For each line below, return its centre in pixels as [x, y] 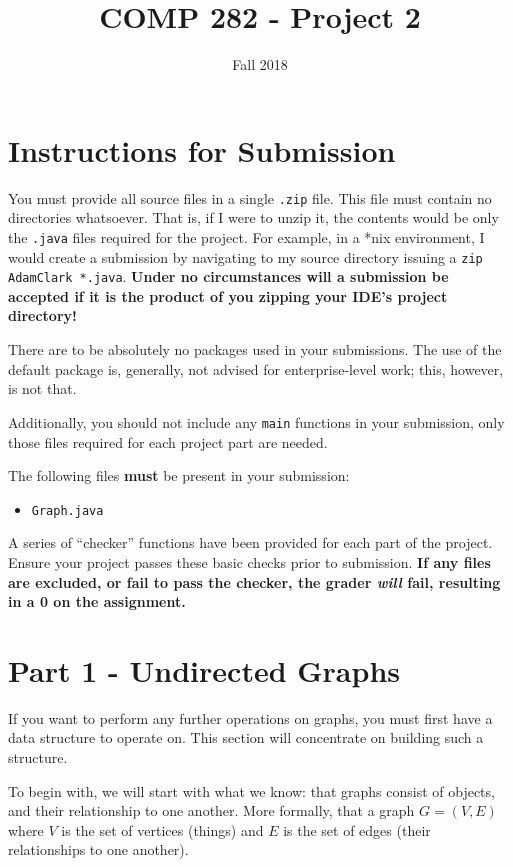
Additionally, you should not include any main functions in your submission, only [256, 421]
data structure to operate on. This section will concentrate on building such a [246, 737]
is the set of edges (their [357, 829]
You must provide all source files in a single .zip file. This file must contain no [250, 197]
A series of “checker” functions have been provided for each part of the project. [250, 542]
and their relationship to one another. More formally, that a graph [211, 810]
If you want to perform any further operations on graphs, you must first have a [250, 717]
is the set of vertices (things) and [162, 829]
